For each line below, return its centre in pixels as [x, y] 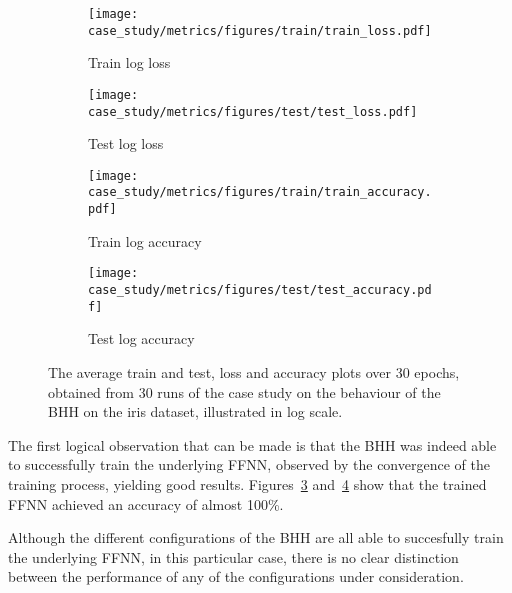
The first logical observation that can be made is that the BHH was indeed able [252, 444]
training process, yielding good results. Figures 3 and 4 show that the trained [247, 483]
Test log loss [126, 143]
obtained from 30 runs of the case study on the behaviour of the [244, 391]
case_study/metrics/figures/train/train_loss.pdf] [260, 30]
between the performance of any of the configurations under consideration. [236, 576]
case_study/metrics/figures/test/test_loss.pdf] [253, 111]
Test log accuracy [141, 338]
